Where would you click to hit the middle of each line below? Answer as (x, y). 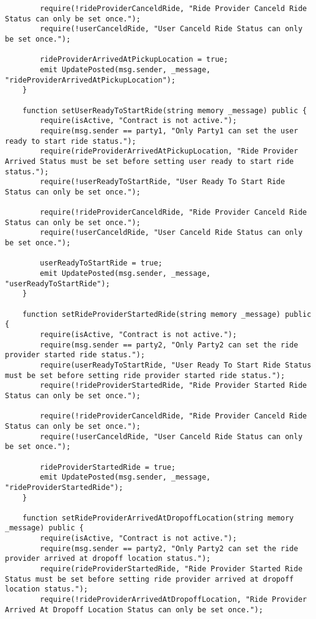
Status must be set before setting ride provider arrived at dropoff (149, 579)
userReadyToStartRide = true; (101, 263)
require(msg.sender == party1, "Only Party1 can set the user (169, 131)
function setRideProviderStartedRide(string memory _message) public (167, 314)
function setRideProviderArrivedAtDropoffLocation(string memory (158, 518)
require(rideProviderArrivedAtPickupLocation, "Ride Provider (169, 151)
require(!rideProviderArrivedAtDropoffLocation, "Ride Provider (173, 600)
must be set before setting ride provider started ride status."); (145, 375)
